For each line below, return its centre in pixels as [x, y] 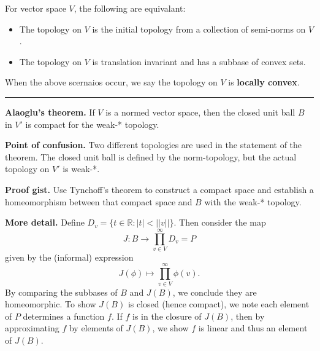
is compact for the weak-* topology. [92, 124]
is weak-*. [81, 169]
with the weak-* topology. [253, 201]
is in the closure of [167, 316]
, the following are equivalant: [130, 8]
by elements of [96, 328]
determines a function [64, 316]
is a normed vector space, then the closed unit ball [200, 112]
